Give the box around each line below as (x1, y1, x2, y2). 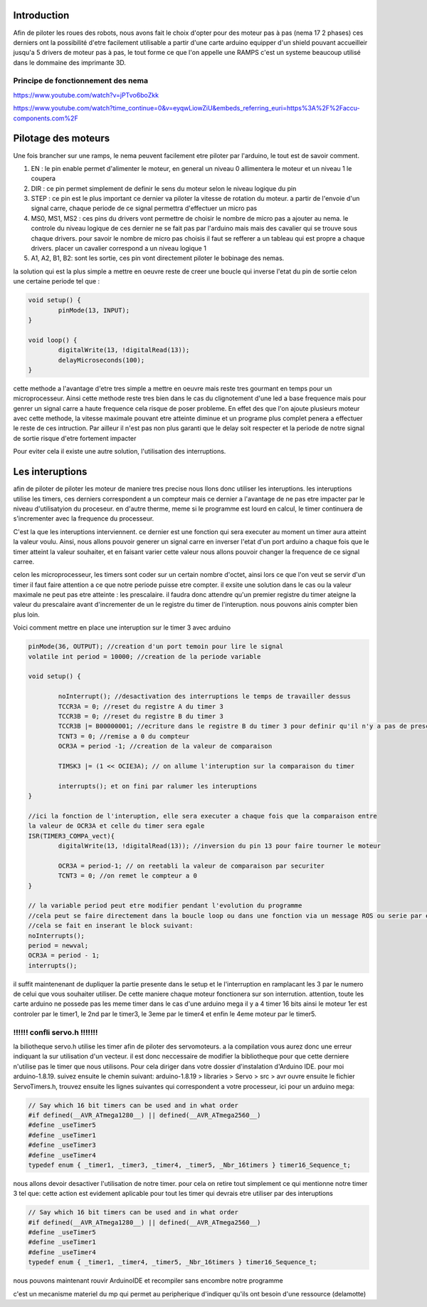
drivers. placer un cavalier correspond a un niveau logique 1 (31, 244, 206, 253)
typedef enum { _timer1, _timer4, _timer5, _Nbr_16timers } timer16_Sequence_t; (28, 1258, 317, 1266)
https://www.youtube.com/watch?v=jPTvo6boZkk (13, 90, 159, 99)
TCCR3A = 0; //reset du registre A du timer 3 (58, 702, 223, 710)
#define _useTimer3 (28, 1141, 96, 1150)
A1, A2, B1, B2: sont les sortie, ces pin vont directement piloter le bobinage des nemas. (31, 254, 285, 263)
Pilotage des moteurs (13, 132, 110, 145)
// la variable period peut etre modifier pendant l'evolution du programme (28, 902, 302, 910)
